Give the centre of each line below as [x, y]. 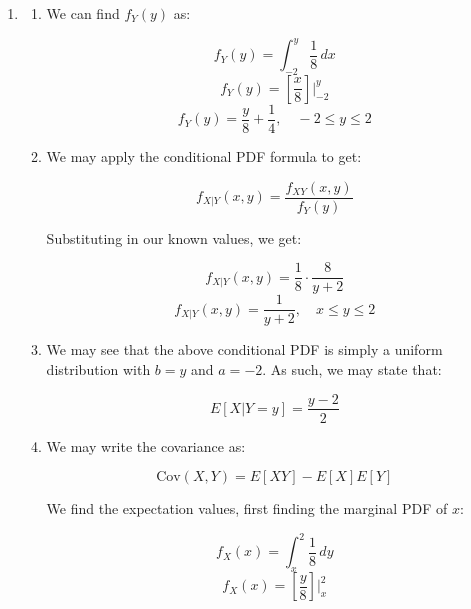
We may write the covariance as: [146, 445]
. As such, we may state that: [352, 368]
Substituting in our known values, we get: [174, 237]
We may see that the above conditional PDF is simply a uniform [244, 349]
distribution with [98, 368]
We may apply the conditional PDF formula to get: [204, 155]
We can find [83, 13]
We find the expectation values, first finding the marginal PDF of [247, 508]
